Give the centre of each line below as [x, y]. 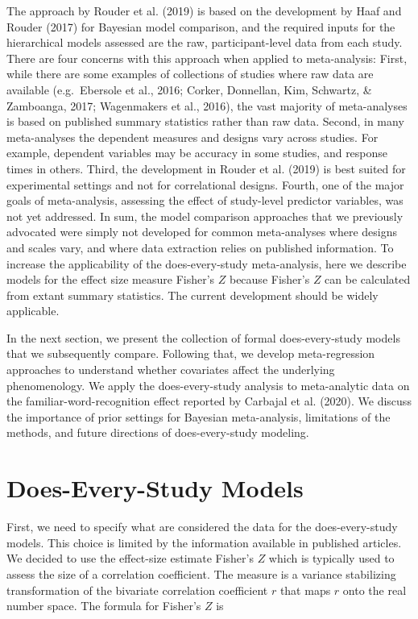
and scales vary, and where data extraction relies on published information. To [200, 247]
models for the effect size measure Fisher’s [111, 279]
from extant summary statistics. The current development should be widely [192, 295]
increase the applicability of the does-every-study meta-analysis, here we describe [207, 263]
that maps [305, 590]
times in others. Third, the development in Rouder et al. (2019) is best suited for [206, 168]
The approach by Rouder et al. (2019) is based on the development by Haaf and [204, 10]
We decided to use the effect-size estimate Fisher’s [130, 558]
